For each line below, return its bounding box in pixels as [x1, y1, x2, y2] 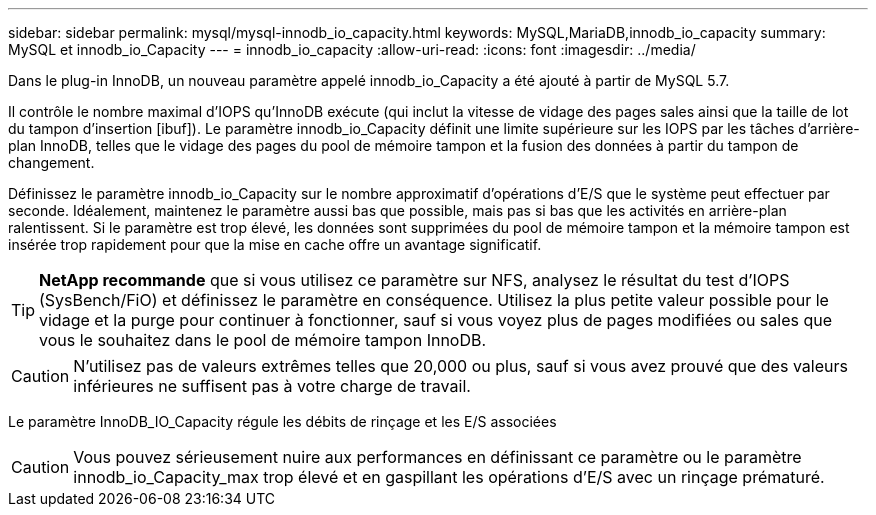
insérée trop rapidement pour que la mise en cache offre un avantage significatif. [8, 236, 542, 253]
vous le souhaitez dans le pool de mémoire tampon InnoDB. [39, 330, 487, 350]
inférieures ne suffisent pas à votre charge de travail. [73, 376, 471, 396]
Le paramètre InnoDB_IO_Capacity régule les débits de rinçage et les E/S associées [8, 413, 557, 430]
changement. [8, 154, 95, 171]
